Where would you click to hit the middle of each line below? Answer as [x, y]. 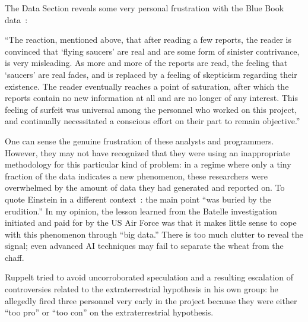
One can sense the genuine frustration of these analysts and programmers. [139, 141]
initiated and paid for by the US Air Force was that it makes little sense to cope [151, 222]
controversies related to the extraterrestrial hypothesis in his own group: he [142, 289]
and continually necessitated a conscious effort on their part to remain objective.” [153, 121]
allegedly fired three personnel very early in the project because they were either [151, 300]
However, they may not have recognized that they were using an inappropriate [147, 152]
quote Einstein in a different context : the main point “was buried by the [138, 199]
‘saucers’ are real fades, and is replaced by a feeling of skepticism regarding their [151, 74]
